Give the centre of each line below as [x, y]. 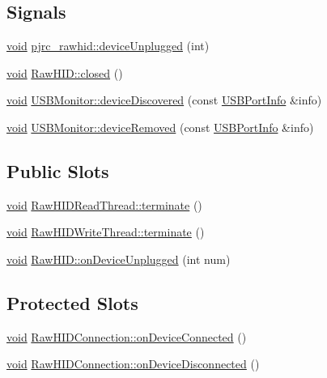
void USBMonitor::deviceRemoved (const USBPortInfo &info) [160, 127]
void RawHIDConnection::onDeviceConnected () [127, 336]
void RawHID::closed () [65, 72]
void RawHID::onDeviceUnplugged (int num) [119, 259]
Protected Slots [72, 302]
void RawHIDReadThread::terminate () [104, 204]
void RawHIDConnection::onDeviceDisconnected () [133, 364]
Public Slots [58, 170]
